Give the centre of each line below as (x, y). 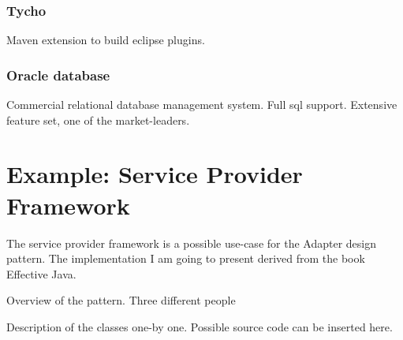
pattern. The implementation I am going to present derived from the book (186, 258)
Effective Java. (41, 273)
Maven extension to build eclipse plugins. (106, 40)
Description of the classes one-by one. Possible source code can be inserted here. (200, 326)
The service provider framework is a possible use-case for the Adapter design (191, 243)
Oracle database (58, 75)
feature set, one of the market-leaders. (98, 120)
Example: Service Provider (155, 174)
